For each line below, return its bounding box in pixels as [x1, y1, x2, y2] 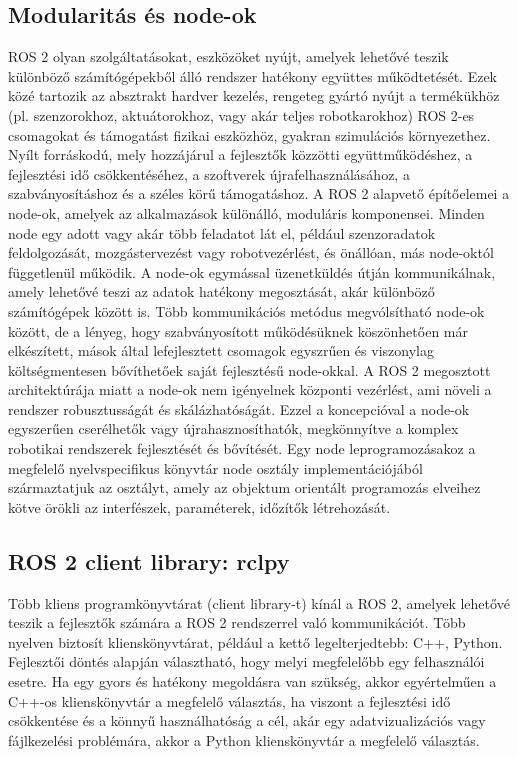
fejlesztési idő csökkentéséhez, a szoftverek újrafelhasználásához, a [8, 163, 410, 184]
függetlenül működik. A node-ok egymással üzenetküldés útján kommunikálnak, [8, 261, 496, 282]
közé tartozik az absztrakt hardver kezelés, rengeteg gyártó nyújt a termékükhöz [8, 85, 500, 106]
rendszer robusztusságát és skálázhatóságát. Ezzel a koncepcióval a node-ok [8, 398, 470, 419]
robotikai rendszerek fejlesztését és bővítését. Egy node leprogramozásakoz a [8, 438, 476, 459]
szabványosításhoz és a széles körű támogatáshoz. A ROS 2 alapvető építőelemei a [8, 183, 510, 204]
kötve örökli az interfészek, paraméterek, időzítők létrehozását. [8, 496, 391, 517]
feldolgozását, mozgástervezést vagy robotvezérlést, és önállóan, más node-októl [8, 242, 494, 263]
